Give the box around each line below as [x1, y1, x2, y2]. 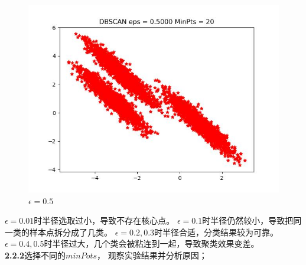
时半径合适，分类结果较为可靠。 [154, 225, 279, 238]
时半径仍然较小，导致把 [202, 214, 294, 227]
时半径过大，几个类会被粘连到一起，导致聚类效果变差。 [44, 237, 259, 250]
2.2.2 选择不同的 [5, 248, 66, 261]
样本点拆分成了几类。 [29, 225, 112, 238]
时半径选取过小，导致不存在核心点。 [34, 214, 175, 227]
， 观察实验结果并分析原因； [97, 248, 207, 261]
